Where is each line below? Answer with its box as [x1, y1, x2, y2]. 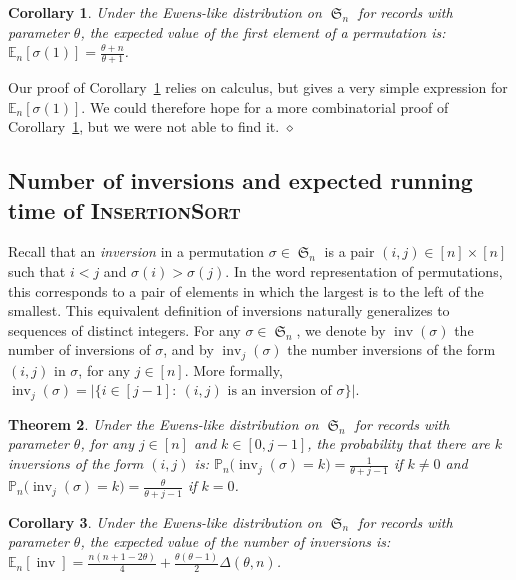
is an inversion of [227, 384, 332, 399]
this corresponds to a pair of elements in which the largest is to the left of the [8, 280, 484, 301]
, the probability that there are [307, 433, 490, 454]
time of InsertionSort [8, 194, 241, 225]
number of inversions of [8, 339, 151, 360]
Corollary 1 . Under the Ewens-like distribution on [8, 2, 322, 22]
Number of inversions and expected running [8, 165, 473, 196]
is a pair [324, 241, 375, 262]
